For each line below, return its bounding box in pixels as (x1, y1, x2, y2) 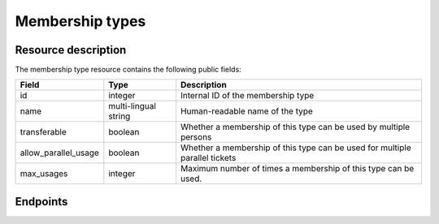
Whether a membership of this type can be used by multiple (180, 122, 411, 133)
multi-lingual (108, 101, 156, 112)
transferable (20, 127, 67, 138)
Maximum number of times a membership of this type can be (180, 163, 415, 174)
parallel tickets (180, 153, 237, 164)
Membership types (15, 12, 146, 30)
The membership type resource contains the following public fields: (15, 65, 241, 75)
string (108, 110, 131, 122)
